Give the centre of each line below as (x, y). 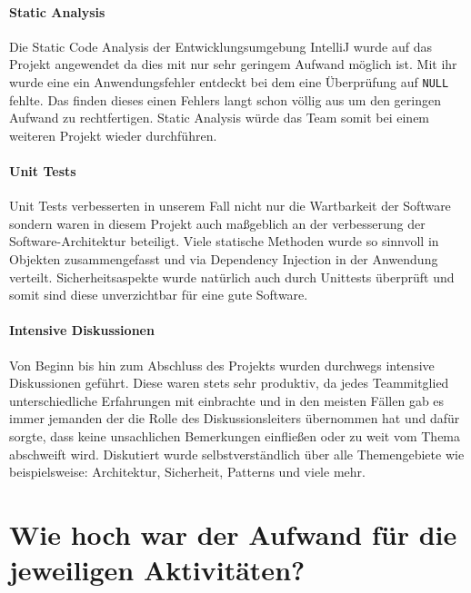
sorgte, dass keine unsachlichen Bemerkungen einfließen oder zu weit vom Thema (235, 435)
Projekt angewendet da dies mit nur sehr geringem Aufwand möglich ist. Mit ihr (233, 64)
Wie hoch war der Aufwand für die (233, 534)
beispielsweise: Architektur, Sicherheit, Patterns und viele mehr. (187, 472)
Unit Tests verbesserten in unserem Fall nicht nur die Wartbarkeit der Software (230, 206)
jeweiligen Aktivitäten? (157, 570)
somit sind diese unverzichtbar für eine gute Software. (159, 295)
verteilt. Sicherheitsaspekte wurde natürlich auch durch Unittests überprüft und (232, 277)
